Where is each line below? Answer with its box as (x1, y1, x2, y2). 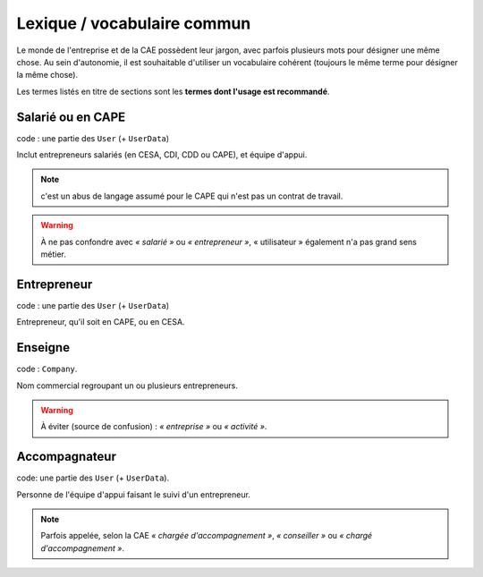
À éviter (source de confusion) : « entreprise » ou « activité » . (40, 421, 267, 432)
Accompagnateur (16, 449, 116, 464)
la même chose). (16, 70, 79, 81)
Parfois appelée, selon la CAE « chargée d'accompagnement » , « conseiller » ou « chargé (40, 530, 373, 541)
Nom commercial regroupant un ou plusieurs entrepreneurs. (16, 380, 239, 391)
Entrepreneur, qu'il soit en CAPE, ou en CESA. (16, 317, 185, 327)
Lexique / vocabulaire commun (16, 13, 251, 33)
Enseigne (16, 340, 71, 355)
